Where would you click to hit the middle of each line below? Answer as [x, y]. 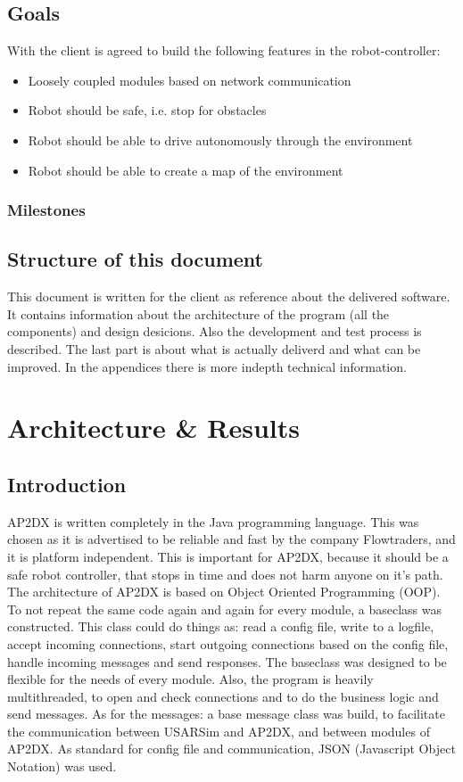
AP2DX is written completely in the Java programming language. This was [213, 521]
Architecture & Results [154, 428]
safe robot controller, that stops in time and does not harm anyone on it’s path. [225, 574]
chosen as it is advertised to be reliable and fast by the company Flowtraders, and [231, 539]
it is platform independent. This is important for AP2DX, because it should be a [228, 556]
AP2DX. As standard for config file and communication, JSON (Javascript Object [231, 749]
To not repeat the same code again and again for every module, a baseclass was [224, 609]
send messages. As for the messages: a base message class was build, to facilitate [226, 714]
